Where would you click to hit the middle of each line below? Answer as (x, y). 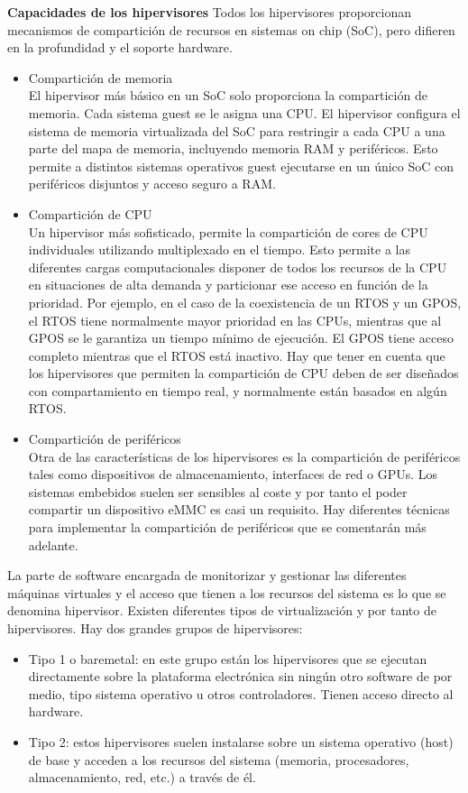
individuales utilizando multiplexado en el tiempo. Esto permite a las (220, 249)
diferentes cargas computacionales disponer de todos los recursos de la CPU (238, 267)
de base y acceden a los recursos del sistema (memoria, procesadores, (219, 759)
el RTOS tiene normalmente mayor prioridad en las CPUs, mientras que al (235, 320)
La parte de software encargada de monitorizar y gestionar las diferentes (207, 575)
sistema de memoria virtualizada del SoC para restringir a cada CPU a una (237, 130)
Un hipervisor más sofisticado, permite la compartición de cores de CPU (228, 231)
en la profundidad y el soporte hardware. (120, 47)
